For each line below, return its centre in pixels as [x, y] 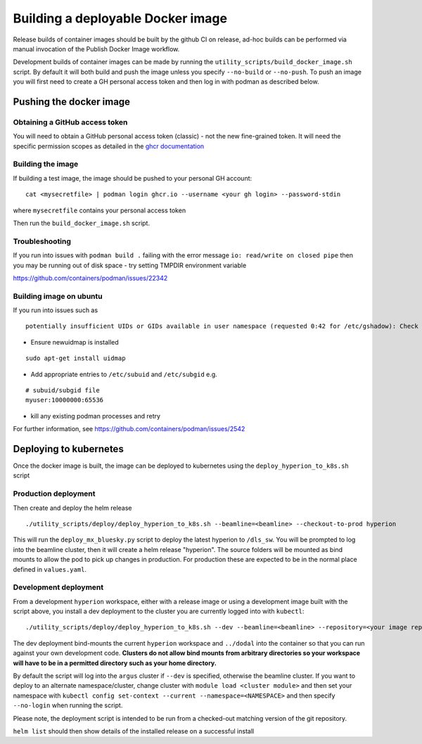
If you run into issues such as [56, 310]
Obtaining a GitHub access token [70, 122]
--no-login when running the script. [68, 705]
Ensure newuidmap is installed [75, 342]
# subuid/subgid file [63, 390]
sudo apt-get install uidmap [76, 358]
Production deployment [54, 494]
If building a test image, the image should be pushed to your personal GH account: [133, 178]
